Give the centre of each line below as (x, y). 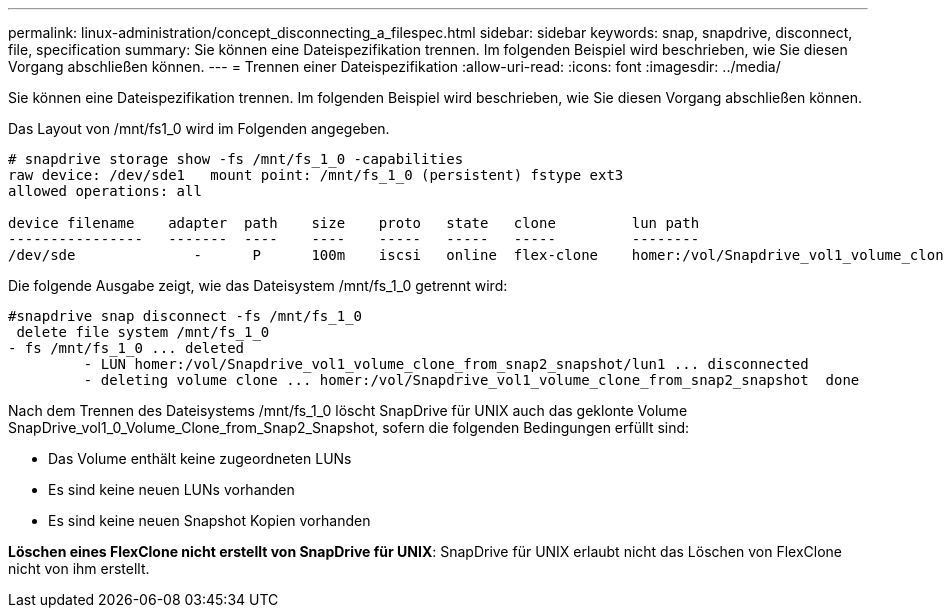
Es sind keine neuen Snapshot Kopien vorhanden (209, 520)
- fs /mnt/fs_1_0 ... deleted (126, 348)
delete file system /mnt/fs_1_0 (143, 332)
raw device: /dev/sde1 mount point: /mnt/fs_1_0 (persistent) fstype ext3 (316, 175)
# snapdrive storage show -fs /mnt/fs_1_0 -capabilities (236, 159)
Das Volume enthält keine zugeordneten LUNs (200, 458)
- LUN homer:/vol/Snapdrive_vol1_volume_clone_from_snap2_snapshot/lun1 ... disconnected (446, 364)
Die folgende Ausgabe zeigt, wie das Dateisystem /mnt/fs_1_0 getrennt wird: (258, 285)
